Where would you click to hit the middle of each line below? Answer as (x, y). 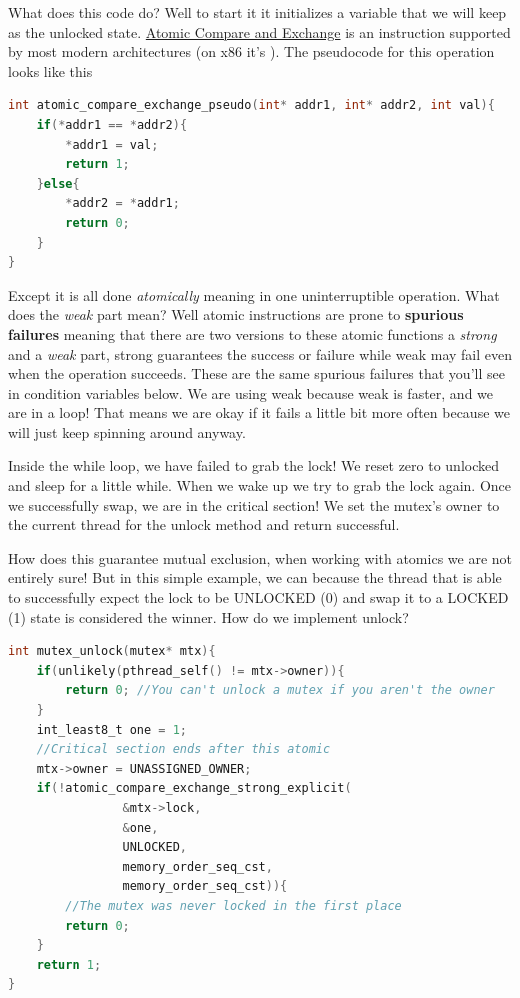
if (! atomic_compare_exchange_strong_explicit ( (194, 788)
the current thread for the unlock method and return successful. (204, 524)
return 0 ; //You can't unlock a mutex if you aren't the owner (280, 690)
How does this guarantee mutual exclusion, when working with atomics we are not (260, 557)
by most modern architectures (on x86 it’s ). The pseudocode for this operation (251, 51)
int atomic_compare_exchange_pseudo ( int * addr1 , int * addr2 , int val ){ (251, 105)
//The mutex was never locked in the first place (233, 905)
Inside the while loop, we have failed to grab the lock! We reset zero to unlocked (254, 465)
